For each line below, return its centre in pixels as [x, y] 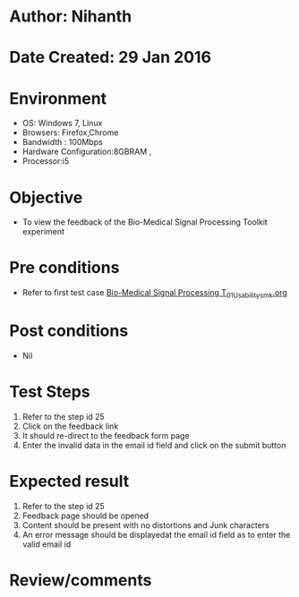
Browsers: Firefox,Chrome [70, 132]
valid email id [47, 544]
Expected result [69, 482]
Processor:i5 [46, 161]
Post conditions [69, 331]
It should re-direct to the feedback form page [106, 435]
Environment [58, 98]
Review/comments [81, 580]
